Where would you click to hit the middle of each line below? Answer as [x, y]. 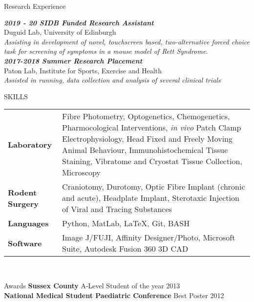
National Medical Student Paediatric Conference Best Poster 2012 [114, 295]
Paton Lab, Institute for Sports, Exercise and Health [83, 70]
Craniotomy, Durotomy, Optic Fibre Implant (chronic [154, 187]
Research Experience [35, 6]
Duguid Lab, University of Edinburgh [60, 32]
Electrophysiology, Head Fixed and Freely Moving [147, 139]
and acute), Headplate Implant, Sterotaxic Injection [151, 198]
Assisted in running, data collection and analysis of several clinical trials [112, 80]
